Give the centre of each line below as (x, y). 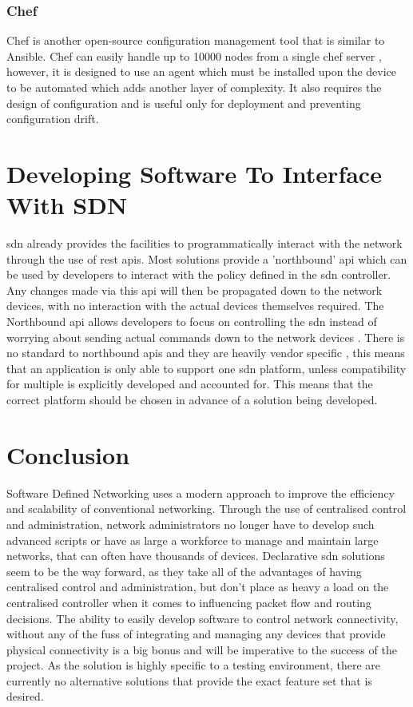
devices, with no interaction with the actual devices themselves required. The (195, 306)
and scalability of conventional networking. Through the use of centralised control (206, 508)
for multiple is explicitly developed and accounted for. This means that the (190, 384)
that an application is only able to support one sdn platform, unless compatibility (206, 368)
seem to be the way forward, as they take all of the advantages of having (184, 571)
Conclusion (68, 454)
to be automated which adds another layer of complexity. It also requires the (194, 87)
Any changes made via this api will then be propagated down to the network (195, 290)
